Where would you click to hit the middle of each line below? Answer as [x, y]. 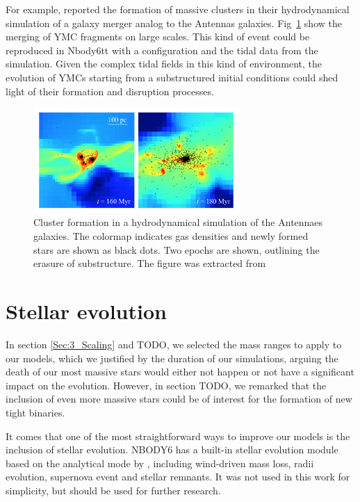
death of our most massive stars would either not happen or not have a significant [180, 372]
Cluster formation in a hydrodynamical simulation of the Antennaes [178, 222]
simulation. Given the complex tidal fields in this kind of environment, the [164, 64]
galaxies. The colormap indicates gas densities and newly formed [171, 236]
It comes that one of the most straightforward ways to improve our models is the [178, 436]
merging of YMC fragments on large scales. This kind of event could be [158, 37]
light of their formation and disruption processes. [110, 91]
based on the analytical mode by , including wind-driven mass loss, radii [160, 463]
